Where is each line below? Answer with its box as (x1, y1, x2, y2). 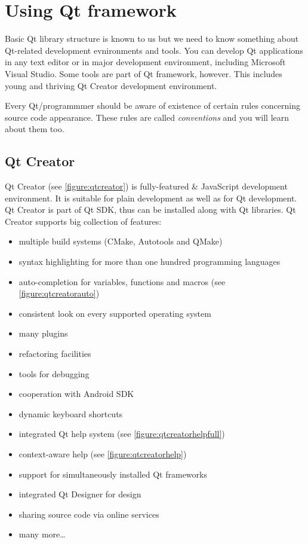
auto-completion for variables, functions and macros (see (19, 275, 226, 288)
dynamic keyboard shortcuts (19, 407, 123, 420)
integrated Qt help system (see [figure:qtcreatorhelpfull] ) (19, 427, 225, 440)
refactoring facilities (19, 347, 91, 360)
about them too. (5, 123, 64, 135)
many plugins (19, 327, 68, 340)
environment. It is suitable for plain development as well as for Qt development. (5, 191, 297, 204)
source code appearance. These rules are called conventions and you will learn (5, 111, 289, 123)
